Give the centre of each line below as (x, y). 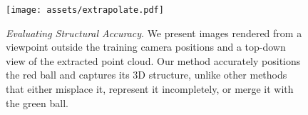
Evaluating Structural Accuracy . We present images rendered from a (154, 32)
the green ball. (37, 102)
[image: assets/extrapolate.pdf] (85, 10)
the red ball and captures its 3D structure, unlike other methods (147, 75)
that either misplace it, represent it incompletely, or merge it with (150, 89)
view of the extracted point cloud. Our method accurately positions (153, 60)
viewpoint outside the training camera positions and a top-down (146, 47)
